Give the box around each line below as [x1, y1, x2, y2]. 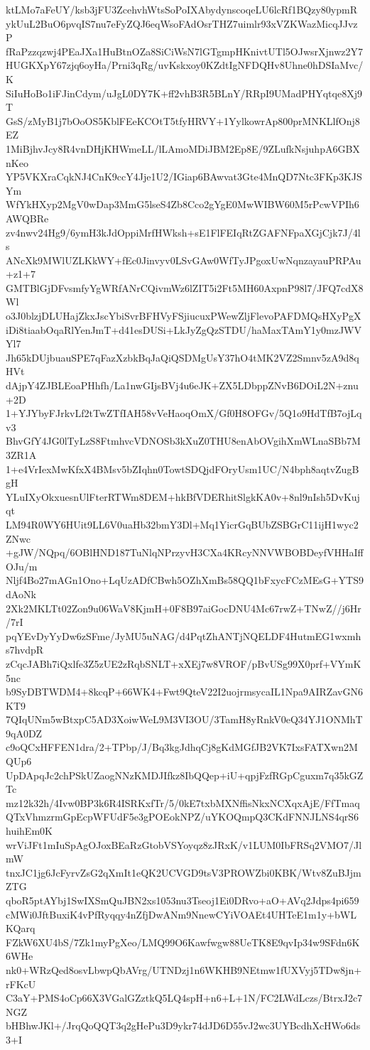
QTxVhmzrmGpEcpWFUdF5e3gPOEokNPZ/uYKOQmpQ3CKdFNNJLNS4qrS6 [6, 809, 359, 824]
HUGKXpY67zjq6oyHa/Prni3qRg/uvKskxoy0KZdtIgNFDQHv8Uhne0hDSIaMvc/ [6, 58, 364, 72]
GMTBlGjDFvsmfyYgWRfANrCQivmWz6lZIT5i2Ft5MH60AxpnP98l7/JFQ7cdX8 [6, 280, 364, 295]
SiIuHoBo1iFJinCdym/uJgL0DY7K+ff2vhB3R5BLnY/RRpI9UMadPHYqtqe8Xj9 [6, 85, 362, 100]
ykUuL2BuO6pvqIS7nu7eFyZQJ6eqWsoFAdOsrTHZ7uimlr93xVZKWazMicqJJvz [6, 16, 358, 31]
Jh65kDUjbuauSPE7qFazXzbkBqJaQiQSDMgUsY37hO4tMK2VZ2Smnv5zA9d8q [6, 350, 359, 364]
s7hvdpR [6, 642, 44, 657]
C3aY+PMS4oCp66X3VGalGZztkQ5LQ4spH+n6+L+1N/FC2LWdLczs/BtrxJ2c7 [6, 990, 363, 1005]
